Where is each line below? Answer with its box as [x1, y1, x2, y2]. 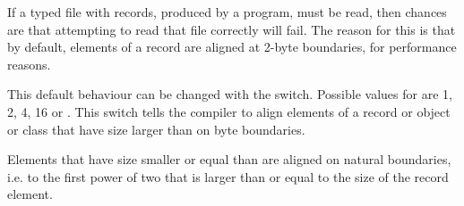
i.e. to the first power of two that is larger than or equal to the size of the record [7, 167, 449, 185]
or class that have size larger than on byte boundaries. [7, 119, 305, 138]
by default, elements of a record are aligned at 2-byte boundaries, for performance [7, 37, 457, 56]
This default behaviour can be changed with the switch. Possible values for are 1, [7, 85, 452, 103]
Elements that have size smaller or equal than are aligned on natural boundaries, [7, 150, 451, 169]
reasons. [7, 54, 51, 73]
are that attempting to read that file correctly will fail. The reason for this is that [7, 20, 456, 38]
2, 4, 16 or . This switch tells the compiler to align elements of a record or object [7, 102, 451, 120]
